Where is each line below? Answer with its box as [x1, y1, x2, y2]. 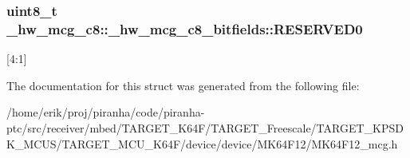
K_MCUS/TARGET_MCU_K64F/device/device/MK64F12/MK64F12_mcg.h [6, 135, 398, 152]
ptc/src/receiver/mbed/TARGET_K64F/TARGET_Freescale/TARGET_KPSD [6, 119, 404, 136]
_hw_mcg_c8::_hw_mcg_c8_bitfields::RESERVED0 [6, 18, 363, 38]
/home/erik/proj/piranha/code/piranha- [6, 104, 205, 120]
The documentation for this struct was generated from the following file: [6, 77, 360, 93]
